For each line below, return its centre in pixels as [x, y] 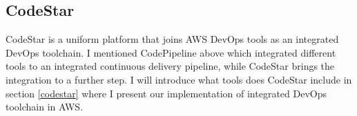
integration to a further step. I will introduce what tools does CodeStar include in [179, 79]
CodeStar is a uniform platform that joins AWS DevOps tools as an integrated [172, 39]
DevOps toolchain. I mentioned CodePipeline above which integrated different [171, 52]
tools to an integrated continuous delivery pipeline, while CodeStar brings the [170, 66]
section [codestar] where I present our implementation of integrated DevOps [166, 93]
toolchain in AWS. [45, 107]
